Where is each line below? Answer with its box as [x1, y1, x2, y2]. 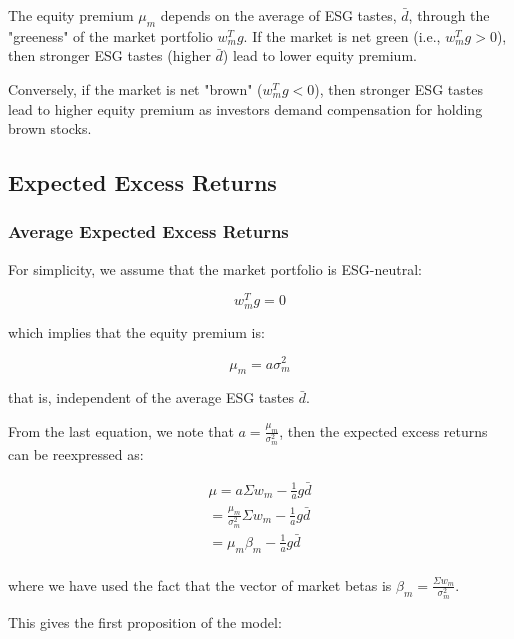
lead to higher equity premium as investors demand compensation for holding [8, 98, 483, 119]
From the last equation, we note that [8, 420, 234, 441]
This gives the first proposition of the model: [8, 611, 282, 632]
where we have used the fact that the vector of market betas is [8, 574, 392, 595]
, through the [408, 5, 490, 25]
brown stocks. [8, 118, 92, 139]
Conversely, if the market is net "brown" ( [8, 78, 263, 99]
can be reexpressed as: [8, 443, 144, 464]
